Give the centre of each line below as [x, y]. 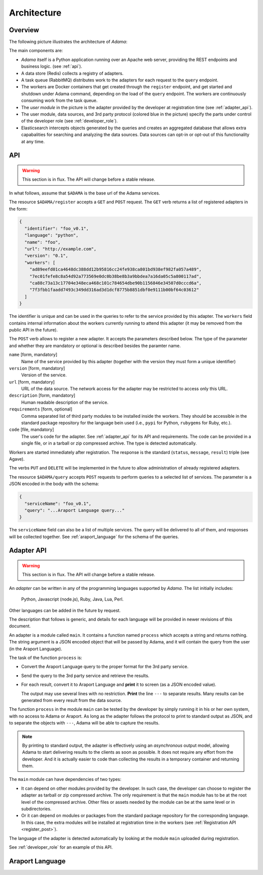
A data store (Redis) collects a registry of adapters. [72, 73]
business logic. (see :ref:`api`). [52, 66]
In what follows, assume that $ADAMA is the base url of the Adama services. [85, 193]
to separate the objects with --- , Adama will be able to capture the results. [84, 723]
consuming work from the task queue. [59, 100]
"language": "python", [52, 235]
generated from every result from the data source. [72, 700]
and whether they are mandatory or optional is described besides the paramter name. [95, 346]
